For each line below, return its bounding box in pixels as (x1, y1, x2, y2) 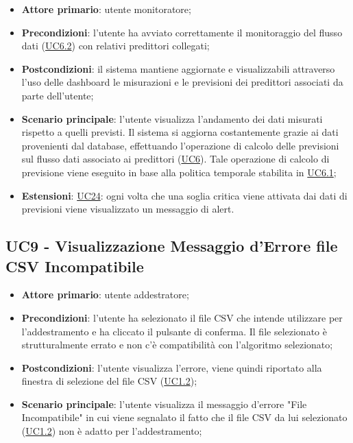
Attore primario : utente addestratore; (21, 287, 189, 302)
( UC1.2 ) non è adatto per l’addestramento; (21, 424, 202, 438)
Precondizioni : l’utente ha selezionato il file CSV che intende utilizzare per (21, 310, 343, 324)
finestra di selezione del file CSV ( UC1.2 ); (21, 374, 197, 388)
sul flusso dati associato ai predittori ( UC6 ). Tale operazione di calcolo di (21, 152, 330, 166)
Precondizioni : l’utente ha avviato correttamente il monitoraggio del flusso (21, 25, 343, 39)
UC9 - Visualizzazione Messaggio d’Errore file (5, 235, 338, 256)
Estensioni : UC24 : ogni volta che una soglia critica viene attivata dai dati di (21, 188, 348, 202)
